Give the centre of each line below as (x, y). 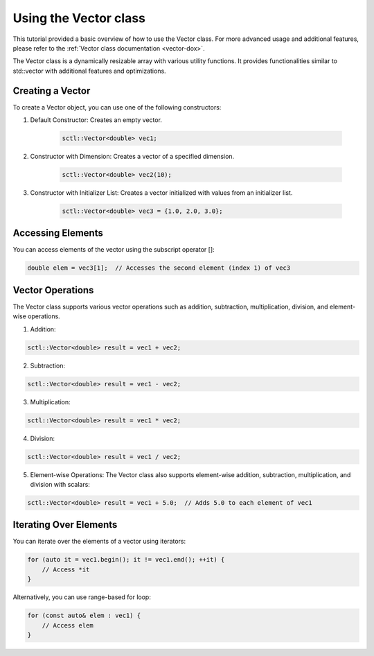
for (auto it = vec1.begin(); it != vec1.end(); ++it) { (126, 560)
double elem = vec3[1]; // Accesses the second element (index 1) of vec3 (159, 268)
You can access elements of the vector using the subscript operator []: (114, 250)
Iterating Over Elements (65, 525)
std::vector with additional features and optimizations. (89, 71)
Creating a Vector (52, 90)
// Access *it (66, 569)
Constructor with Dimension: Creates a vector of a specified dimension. (132, 156)
